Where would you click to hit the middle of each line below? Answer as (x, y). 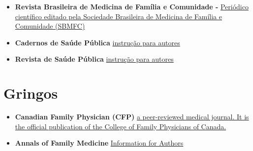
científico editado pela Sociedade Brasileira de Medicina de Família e (118, 16)
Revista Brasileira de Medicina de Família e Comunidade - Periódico (132, 6)
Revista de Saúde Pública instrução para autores (94, 59)
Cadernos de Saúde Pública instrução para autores (97, 42)
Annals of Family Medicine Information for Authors (99, 143)
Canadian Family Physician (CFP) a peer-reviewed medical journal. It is (132, 117)
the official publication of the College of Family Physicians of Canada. (121, 126)
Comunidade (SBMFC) (50, 26)
